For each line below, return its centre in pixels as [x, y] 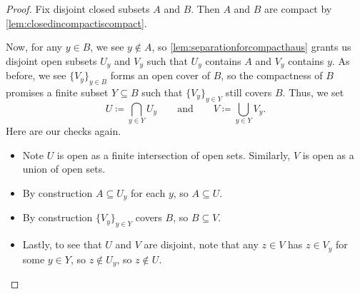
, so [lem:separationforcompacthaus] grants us [251, 47]
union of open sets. [64, 169]
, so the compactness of [272, 75]
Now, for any [34, 47]
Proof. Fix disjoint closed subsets [78, 9]
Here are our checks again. [64, 131]
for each [148, 192]
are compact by [298, 9]
